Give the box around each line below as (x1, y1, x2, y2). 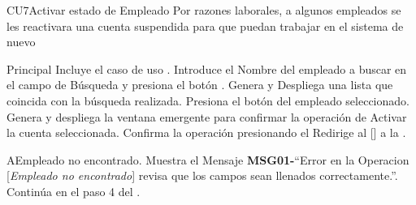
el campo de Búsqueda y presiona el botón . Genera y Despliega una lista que (6, 76, 393, 93)
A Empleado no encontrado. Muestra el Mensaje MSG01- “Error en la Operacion (6, 151, 409, 168)
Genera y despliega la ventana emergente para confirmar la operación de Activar (6, 108, 407, 125)
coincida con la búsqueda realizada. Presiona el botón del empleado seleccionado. (6, 92, 409, 109)
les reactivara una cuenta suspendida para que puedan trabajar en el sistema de (6, 17, 404, 34)
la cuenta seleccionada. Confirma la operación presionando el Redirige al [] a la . (6, 124, 406, 141)
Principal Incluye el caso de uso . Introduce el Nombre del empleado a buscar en (6, 60, 407, 77)
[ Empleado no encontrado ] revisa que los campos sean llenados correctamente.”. (6, 167, 398, 184)
